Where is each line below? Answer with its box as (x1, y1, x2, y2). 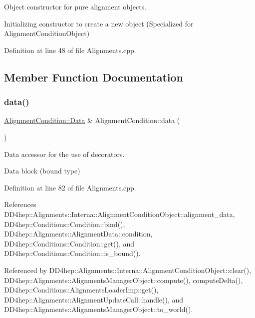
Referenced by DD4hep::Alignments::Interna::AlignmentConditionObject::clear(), (4, 264, 252, 275)
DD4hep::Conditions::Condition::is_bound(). (4, 248, 141, 258)
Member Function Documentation (4, 69, 184, 84)
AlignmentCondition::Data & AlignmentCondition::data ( (4, 115, 180, 125)
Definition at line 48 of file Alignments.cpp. (4, 44, 136, 55)
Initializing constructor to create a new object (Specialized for (4, 18, 194, 28)
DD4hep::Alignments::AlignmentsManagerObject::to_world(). (4, 304, 193, 314)
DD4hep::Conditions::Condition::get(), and (4, 238, 135, 248)
